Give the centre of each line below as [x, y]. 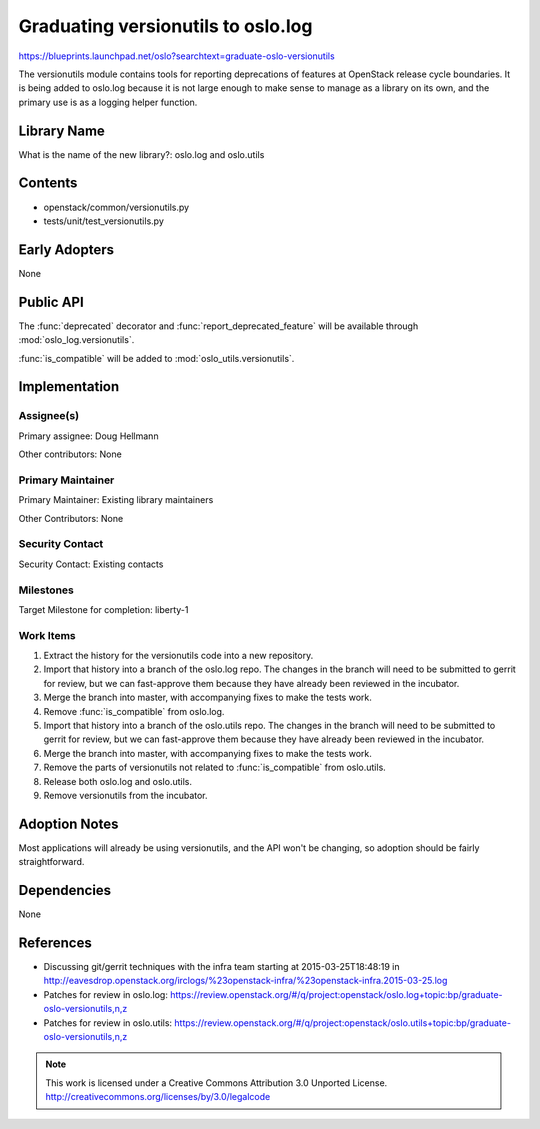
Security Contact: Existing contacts [91, 564]
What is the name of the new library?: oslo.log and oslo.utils [141, 154]
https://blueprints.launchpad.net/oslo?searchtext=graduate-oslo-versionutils [176, 56]
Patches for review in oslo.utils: [108, 1022]
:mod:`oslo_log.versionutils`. [76, 340]
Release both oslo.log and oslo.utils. [117, 781]
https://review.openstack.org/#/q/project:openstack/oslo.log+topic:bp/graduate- [337, 994]
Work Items [47, 635]
